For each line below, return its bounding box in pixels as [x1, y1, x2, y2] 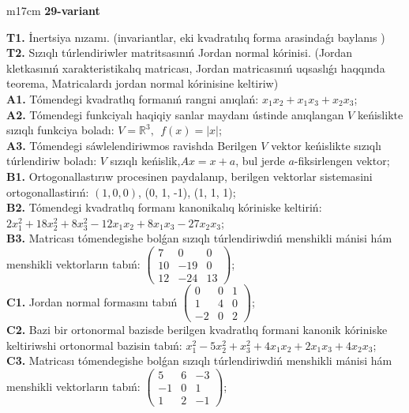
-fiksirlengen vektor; [294, 152, 390, 169]
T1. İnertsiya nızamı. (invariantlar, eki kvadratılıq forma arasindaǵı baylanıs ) [6, 28, 385, 45]
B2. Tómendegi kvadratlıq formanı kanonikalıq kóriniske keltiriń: [6, 199, 322, 216]
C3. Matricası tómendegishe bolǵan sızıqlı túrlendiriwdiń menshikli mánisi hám [6, 352, 392, 369]
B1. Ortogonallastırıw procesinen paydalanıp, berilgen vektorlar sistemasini [6, 167, 373, 184]
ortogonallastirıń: [6, 183, 89, 200]
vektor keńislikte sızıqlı [271, 137, 381, 153]
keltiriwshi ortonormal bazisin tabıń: [6, 336, 182, 353]
